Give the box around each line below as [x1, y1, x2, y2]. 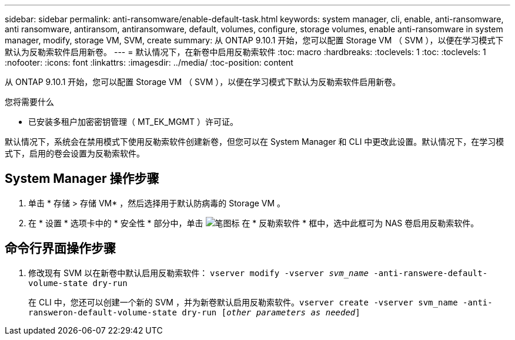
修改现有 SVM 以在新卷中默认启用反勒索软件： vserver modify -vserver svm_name [28, 267, 369, 278]
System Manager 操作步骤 [5, 171, 159, 186]
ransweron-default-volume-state [28, 307, 177, 317]
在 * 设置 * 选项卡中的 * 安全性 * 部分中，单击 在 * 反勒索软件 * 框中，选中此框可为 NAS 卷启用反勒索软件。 [28, 217, 479, 228]
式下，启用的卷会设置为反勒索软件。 [5, 148, 145, 158]
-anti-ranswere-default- [373, 268, 488, 278]
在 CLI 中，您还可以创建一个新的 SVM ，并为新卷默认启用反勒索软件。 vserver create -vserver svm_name [28, 297, 458, 307]
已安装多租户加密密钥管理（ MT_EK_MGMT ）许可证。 [28, 117, 239, 127]
